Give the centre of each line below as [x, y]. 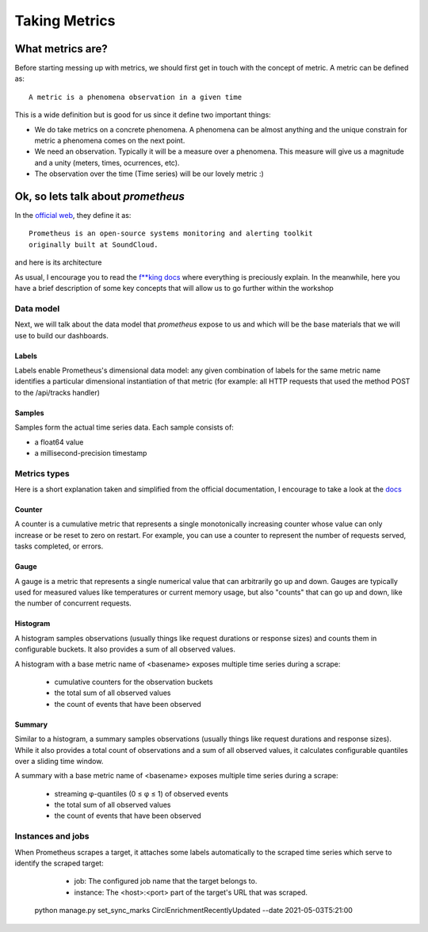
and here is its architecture [58, 262]
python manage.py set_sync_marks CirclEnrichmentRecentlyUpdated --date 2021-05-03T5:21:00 [193, 911]
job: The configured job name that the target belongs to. [166, 881]
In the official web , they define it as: [73, 216]
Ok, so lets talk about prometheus [100, 197]
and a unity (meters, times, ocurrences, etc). [107, 162]
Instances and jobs [52, 836]
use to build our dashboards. [61, 335]
